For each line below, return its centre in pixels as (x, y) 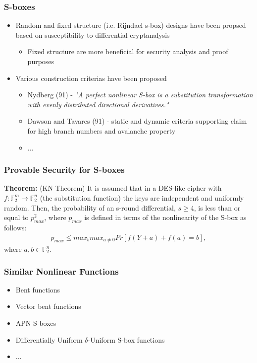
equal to (16, 217)
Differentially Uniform (49, 339)
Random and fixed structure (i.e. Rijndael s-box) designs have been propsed (131, 25)
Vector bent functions (48, 306)
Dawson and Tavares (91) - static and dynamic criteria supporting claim (137, 121)
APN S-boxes (36, 323)
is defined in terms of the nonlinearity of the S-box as (165, 217)
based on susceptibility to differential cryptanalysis (93, 35)
